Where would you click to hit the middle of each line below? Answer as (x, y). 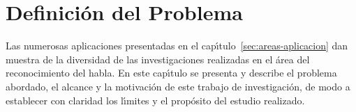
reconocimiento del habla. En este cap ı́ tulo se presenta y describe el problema (171, 73)
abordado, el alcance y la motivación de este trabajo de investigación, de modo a (178, 86)
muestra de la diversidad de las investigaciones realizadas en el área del (158, 59)
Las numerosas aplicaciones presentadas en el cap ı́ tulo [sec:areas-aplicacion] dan (177, 46)
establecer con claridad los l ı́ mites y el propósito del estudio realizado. (155, 100)
